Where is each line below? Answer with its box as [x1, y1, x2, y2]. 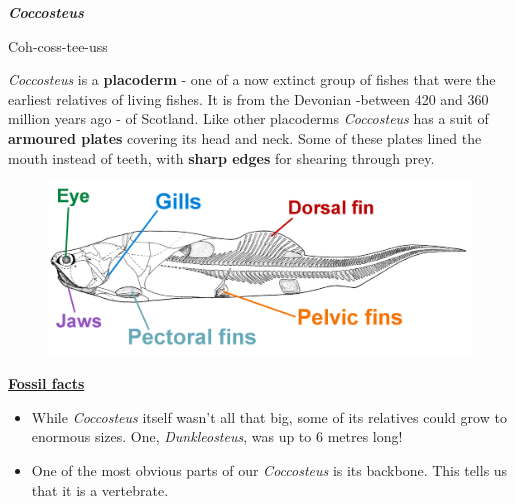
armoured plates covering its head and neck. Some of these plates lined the [8, 127, 482, 148]
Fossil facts [8, 373, 85, 394]
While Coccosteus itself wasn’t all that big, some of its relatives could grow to [31, 406, 507, 427]
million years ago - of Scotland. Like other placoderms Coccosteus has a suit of [8, 108, 489, 129]
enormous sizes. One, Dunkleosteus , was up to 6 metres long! [31, 426, 403, 447]
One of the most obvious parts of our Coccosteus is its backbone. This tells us [31, 460, 508, 481]
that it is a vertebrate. [31, 479, 169, 500]
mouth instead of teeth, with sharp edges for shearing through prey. [8, 147, 435, 168]
